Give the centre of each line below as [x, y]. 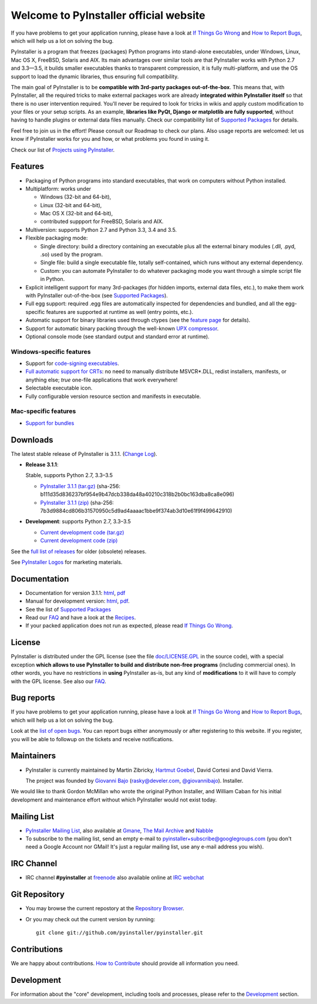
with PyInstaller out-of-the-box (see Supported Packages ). [97, 295]
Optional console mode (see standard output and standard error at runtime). [117, 336]
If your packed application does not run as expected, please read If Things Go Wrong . [129, 626]
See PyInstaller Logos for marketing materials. [67, 562]
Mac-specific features [43, 411]
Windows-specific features [51, 351]
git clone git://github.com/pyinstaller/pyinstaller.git [120, 932]
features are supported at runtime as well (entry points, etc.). [120, 312]
